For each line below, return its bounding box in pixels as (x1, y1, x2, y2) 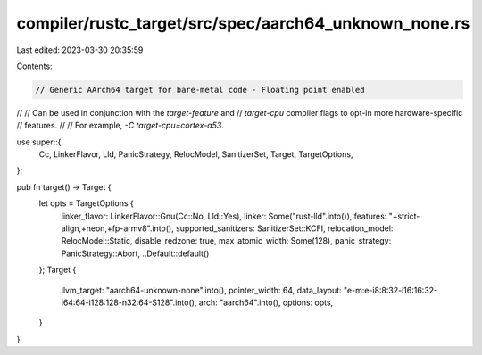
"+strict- (388, 211, 420, 221)
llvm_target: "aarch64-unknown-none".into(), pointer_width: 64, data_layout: (61, 285, 343, 295)
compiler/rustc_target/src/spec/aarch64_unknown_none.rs (16, 13, 470, 33)
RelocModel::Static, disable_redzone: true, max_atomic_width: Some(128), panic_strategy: (61, 235, 392, 246)
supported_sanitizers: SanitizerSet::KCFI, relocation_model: (175, 223, 394, 234)
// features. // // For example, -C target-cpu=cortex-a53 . (16, 120, 225, 131)
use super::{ (16, 136, 62, 147)
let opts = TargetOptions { (38, 198, 134, 209)
